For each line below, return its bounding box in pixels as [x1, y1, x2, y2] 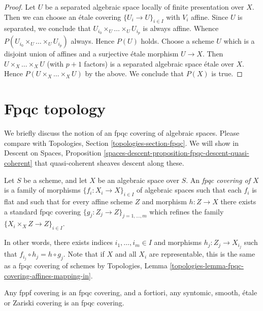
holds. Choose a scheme [141, 36, 214, 46]
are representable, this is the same [149, 248, 255, 259]
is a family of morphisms [4, 184, 81, 195]
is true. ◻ [211, 68, 243, 79]
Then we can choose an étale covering [4, 11, 121, 22]
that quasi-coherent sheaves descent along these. [35, 157, 184, 168]
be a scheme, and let [23, 174, 87, 185]
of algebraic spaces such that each [137, 184, 242, 195]
